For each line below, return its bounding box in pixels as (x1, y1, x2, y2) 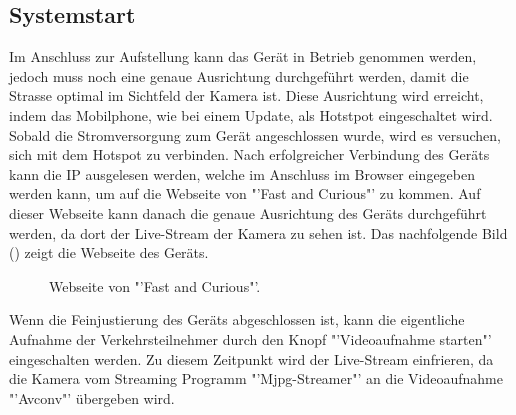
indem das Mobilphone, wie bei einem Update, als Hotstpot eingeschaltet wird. (9, 104, 493, 125)
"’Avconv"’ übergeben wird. (9, 387, 175, 408)
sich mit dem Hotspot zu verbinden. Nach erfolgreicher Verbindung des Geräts (9, 144, 490, 165)
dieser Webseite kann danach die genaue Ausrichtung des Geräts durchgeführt (9, 202, 487, 223)
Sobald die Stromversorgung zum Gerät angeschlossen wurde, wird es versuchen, (9, 124, 501, 145)
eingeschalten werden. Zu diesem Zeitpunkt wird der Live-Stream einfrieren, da (9, 348, 494, 369)
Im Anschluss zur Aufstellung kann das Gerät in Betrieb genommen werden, (9, 46, 477, 67)
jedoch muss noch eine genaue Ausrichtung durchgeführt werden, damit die (9, 65, 469, 86)
